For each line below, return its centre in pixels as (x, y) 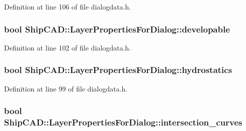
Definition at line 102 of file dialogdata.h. (68, 47)
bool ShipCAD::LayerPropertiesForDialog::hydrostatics (118, 70)
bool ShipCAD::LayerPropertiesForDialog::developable (117, 29)
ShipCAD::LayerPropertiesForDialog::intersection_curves (123, 122)
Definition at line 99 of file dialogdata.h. (66, 88)
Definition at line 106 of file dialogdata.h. (68, 6)
